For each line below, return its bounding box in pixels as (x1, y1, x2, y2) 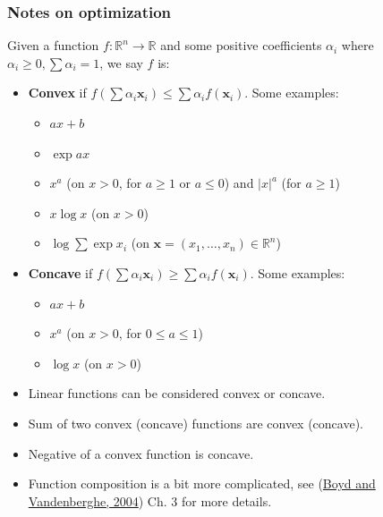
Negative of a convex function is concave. (28, 444, 254, 462)
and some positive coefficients (160, 36, 322, 55)
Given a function (7, 36, 99, 55)
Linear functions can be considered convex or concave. (28, 384, 326, 403)
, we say (99, 53, 143, 72)
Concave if (28, 263, 93, 282)
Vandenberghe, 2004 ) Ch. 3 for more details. (28, 491, 272, 510)
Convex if (28, 83, 87, 102)
